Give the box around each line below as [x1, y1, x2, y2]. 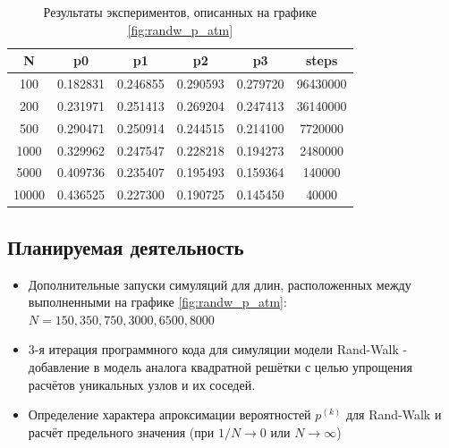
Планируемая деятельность [7, 232, 244, 260]
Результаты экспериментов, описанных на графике [43, 3, 318, 21]
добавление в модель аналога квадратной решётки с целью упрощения [28, 357, 412, 376]
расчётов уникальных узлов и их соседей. [28, 375, 256, 393]
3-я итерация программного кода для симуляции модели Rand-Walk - [28, 340, 408, 359]
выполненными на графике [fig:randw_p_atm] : [28, 292, 287, 311]
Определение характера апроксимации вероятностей [28, 405, 311, 424]
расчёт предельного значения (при [28, 422, 215, 441]
